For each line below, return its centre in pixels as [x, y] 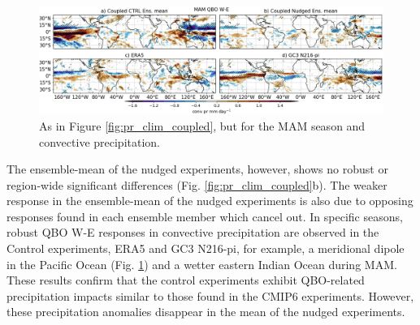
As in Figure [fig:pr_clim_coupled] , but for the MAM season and [202, 125]
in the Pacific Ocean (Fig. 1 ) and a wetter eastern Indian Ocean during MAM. [202, 264]
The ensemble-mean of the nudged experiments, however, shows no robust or [197, 169]
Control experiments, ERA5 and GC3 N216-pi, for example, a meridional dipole [206, 248]
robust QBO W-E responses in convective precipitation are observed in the [193, 232]
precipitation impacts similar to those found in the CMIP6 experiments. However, [210, 295]
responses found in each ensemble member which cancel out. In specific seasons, [205, 216]
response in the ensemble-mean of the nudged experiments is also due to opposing [210, 201]
